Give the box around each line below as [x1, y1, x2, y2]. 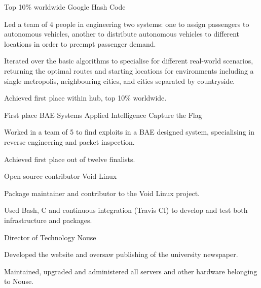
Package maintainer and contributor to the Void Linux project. [4, 187, 200, 198]
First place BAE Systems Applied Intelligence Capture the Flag [4, 109, 202, 120]
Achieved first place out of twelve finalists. [4, 153, 135, 164]
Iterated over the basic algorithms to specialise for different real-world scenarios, [4, 55, 253, 66]
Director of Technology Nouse [4, 232, 96, 242]
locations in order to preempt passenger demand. [4, 38, 156, 49]
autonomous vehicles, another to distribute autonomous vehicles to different [4, 28, 240, 39]
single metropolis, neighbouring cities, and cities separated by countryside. [4, 75, 235, 86]
